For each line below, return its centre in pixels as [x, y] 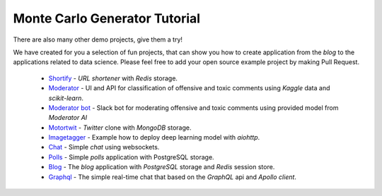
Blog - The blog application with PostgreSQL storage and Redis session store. [162, 167]
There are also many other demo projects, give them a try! [98, 39]
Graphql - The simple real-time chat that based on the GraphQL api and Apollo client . [173, 177]
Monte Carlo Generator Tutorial [107, 18]
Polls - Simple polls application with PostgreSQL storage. [132, 157]
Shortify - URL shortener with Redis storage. [113, 78]
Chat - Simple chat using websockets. [104, 147]
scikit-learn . [66, 98]
